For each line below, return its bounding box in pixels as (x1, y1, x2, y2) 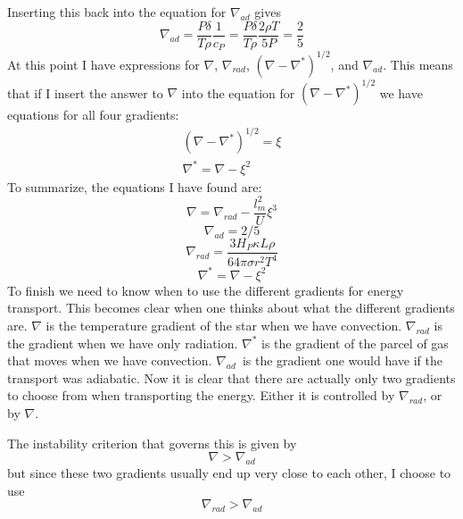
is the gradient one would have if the (242, 351, 443, 370)
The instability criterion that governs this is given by (7, 433, 297, 452)
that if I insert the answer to (7, 83, 163, 102)
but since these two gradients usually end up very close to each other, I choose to (7, 463, 451, 481)
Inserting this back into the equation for (7, 3, 227, 21)
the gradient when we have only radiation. (7, 333, 238, 352)
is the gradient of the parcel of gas (261, 333, 449, 352)
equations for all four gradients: (7, 105, 179, 124)
